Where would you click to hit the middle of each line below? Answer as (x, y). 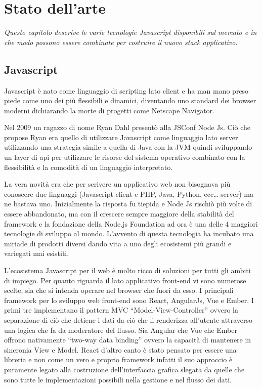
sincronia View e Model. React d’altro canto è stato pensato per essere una (120, 349)
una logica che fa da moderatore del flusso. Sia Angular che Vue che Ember (121, 330)
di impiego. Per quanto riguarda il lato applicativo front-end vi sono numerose (125, 280)
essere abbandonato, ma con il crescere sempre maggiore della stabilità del (119, 214)
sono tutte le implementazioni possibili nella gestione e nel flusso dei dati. (118, 379)
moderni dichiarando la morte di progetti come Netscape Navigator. (109, 110)
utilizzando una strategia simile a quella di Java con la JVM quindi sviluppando (128, 147)
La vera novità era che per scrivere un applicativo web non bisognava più (117, 184)
